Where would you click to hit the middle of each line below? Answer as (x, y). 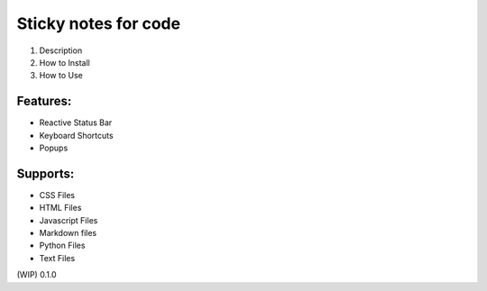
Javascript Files (69, 220)
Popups (54, 148)
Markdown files (68, 233)
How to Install (64, 62)
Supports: (46, 173)
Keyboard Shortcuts (76, 135)
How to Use (61, 76)
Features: (44, 101)
